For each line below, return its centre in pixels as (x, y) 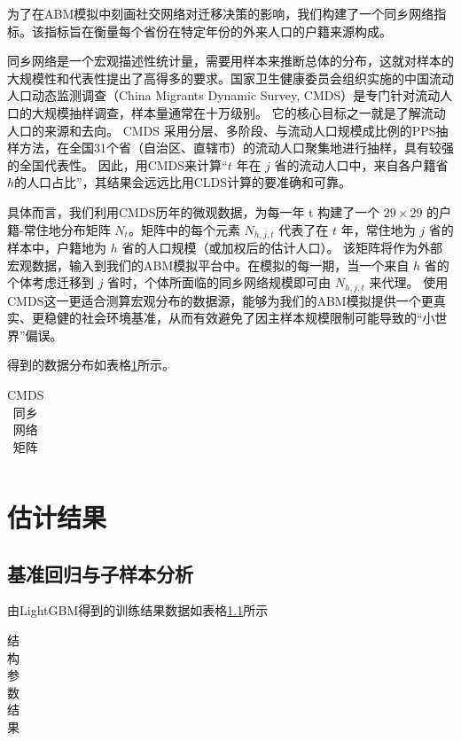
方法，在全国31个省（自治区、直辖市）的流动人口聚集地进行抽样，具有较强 (236, 148)
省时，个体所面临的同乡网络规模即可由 (219, 282)
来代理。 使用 (409, 282)
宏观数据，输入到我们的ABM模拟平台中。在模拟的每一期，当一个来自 (208, 265)
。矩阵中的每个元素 (184, 229)
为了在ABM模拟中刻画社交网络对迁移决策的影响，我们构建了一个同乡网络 (221, 13)
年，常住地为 (378, 229)
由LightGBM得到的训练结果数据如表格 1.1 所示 (138, 610)
